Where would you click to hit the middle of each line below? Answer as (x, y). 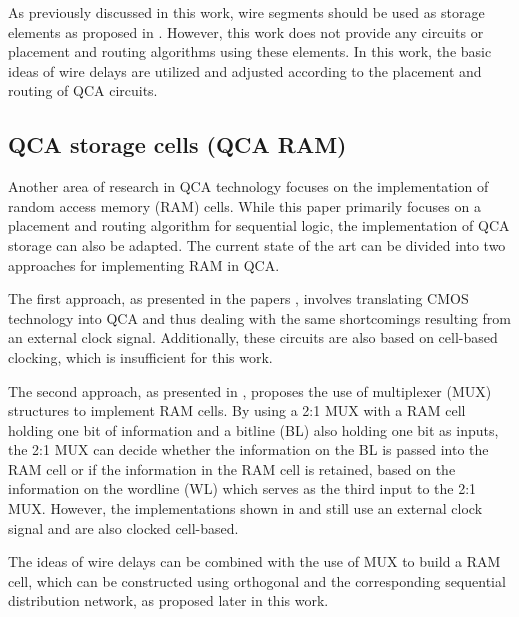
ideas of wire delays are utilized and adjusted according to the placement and (245, 70)
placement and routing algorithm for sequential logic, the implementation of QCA (259, 225)
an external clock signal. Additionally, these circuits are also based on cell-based (253, 337)
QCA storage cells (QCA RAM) (177, 144)
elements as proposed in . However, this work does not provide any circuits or (246, 31)
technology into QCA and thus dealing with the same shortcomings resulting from (259, 317)
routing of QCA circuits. (83, 90)
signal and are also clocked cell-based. (123, 527)
